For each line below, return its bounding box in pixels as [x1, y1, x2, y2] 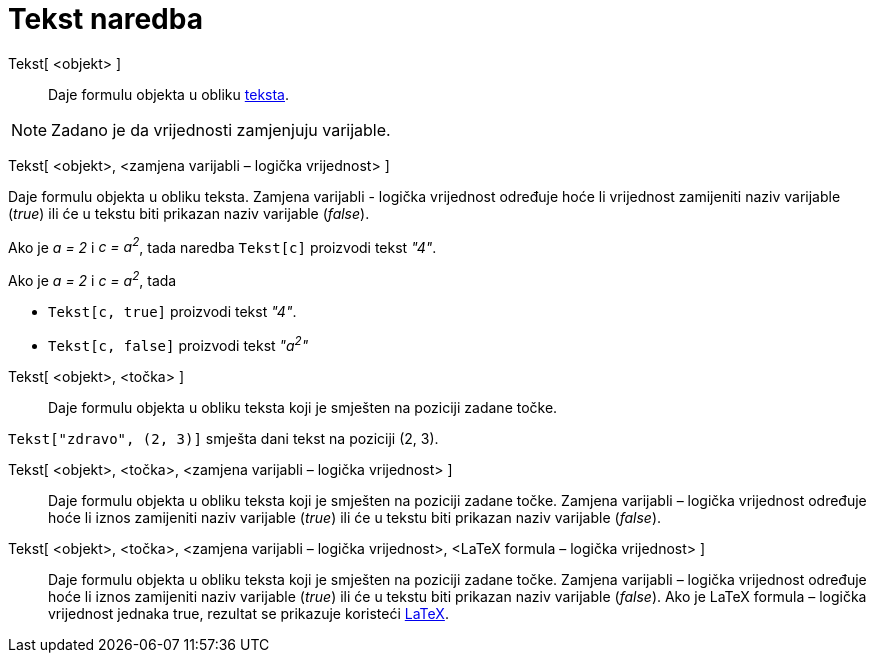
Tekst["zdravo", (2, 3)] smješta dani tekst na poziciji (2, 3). [8, 429, 439, 447]
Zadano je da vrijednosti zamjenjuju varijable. [51, 119, 391, 140]
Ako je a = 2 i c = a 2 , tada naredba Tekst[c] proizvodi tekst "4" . [8, 235, 437, 256]
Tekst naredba [8, 2, 203, 36]
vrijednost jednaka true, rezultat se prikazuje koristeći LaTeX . [48, 604, 449, 622]
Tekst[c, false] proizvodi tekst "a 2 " [48, 334, 309, 354]
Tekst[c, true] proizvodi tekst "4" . [48, 303, 297, 321]
